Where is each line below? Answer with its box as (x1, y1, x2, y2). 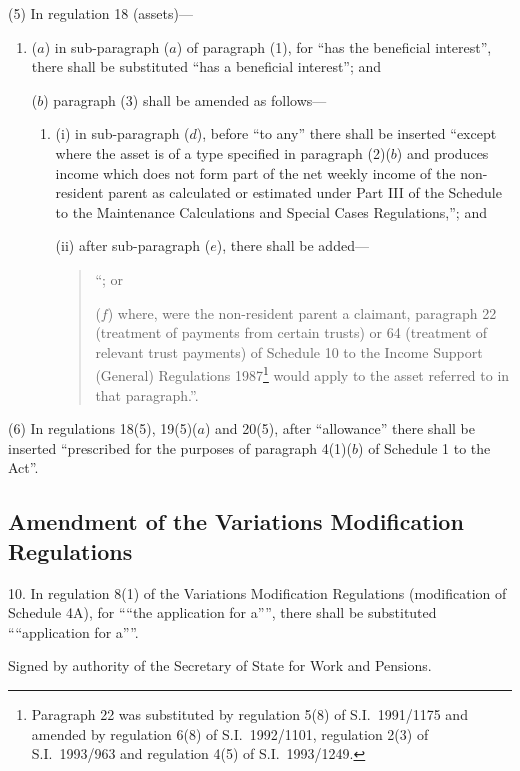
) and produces (396, 142, 489, 163)
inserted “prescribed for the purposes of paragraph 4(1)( (8, 437, 353, 458)
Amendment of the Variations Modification (8, 506, 464, 537)
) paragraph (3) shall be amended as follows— (43, 89, 327, 110)
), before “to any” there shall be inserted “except (196, 123, 497, 144)
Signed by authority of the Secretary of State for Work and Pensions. (8, 655, 432, 676)
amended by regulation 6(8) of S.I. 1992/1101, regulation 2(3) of (31, 723, 429, 744)
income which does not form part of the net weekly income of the (55, 162, 456, 183)
